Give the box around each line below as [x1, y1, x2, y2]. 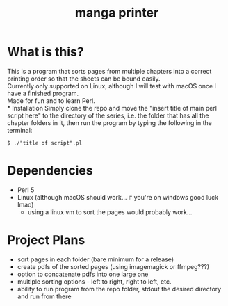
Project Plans [7, 232, 85, 248]
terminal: [7, 126, 33, 134]
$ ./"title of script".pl [7, 139, 82, 147]
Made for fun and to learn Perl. [7, 96, 95, 105]
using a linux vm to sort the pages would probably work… [27, 207, 193, 216]
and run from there [17, 292, 72, 300]
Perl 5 [17, 186, 35, 194]
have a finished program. [7, 89, 79, 97]
